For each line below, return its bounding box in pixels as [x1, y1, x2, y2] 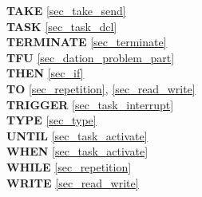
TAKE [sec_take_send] [6, 2, 126, 18]
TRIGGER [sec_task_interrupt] [6, 96, 174, 112]
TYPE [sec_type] [6, 112, 97, 128]
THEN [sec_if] [6, 65, 84, 81]
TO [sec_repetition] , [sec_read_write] [6, 80, 196, 97]
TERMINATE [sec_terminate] [6, 33, 167, 50]
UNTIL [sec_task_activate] [6, 127, 148, 144]
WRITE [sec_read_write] [6, 174, 139, 191]
